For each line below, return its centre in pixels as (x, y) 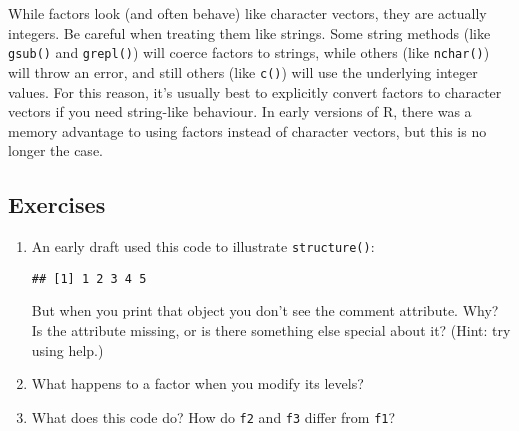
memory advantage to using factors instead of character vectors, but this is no (247, 130)
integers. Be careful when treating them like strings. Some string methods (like (249, 32)
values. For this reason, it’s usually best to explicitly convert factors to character (255, 91)
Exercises (57, 204)
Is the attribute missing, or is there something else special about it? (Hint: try (271, 329)
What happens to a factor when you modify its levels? (197, 383)
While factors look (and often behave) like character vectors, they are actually (247, 13)
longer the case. (55, 150)
